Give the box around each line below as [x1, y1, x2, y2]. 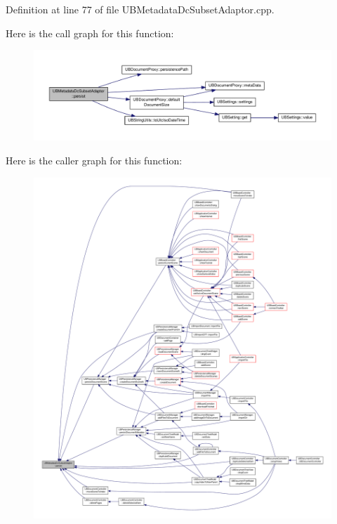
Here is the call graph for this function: [6, 25, 174, 40]
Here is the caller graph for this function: [6, 152, 183, 167]
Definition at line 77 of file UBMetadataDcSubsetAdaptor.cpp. [6, 2, 275, 16]
